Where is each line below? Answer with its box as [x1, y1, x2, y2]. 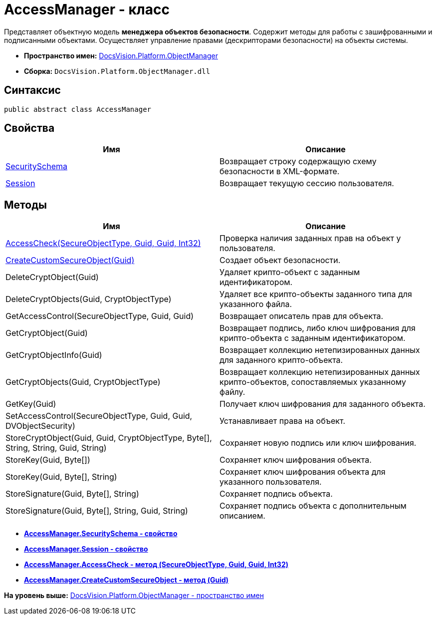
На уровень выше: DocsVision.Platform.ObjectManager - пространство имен [4, 591, 264, 600]
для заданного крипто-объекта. [219, 355, 343, 365]
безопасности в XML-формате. [219, 166, 340, 177]
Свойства [4, 122, 55, 135]
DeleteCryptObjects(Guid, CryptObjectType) [5, 294, 172, 305]
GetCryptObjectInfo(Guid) [5, 350, 102, 360]
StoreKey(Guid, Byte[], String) [5, 472, 117, 482]
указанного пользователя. [219, 477, 322, 487]
